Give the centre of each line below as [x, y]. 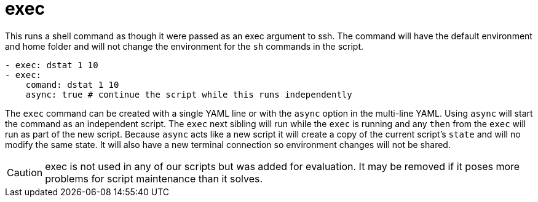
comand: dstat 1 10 [72, 84]
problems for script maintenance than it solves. [154, 178]
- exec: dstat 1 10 [52, 65]
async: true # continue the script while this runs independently [189, 94]
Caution [25, 172]
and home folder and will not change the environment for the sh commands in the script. [184, 46]
